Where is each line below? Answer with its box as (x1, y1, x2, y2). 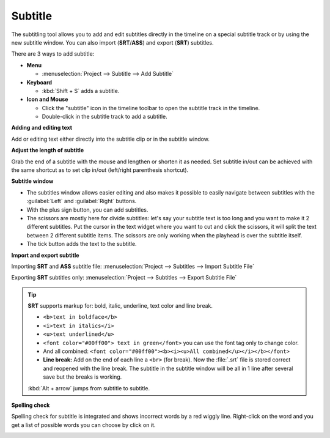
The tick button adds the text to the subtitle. (26, 240, 137, 248)
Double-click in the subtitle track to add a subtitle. (42, 113, 167, 121)
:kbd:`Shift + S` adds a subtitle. (42, 87, 120, 94)
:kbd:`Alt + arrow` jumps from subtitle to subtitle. (28, 384, 150, 392)
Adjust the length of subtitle (11, 147, 84, 154)
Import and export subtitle (11, 251, 79, 259)
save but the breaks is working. (43, 373, 122, 380)
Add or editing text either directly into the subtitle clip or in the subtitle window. (11, 135, 210, 143)
